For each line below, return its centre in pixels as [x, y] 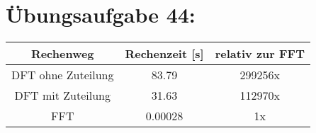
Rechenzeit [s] [164, 54]
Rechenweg [62, 54]
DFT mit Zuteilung [63, 96]
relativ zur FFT [260, 54]
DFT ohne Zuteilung [63, 75]
